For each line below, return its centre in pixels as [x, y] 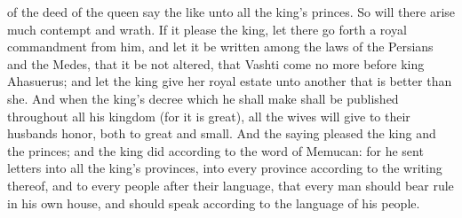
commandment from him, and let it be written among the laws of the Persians [220, 47]
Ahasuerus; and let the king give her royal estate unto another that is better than [230, 81]
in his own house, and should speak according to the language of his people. [214, 202]
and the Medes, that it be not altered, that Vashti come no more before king [216, 63]
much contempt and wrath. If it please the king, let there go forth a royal [207, 29]
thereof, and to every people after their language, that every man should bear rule [231, 185]
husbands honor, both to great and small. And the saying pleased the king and [222, 133]
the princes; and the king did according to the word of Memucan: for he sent [215, 150]
